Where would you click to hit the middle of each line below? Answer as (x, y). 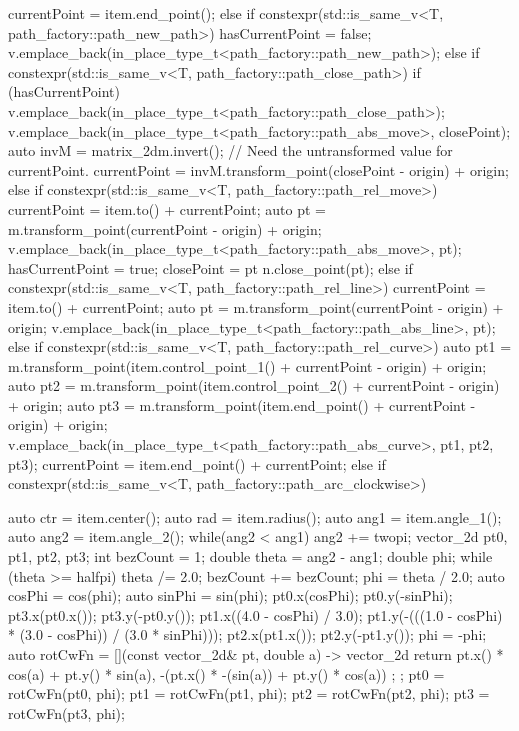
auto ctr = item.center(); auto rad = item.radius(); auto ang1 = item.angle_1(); (255, 516)
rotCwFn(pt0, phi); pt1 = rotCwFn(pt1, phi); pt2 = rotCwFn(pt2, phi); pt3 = (249, 693)
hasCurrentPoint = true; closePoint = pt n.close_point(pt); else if (210, 267)
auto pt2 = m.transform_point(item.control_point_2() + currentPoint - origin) (254, 385)
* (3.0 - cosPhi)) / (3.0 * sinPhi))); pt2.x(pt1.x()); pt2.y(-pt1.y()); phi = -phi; (247, 634)
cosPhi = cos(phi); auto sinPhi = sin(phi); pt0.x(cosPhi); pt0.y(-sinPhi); (230, 595)
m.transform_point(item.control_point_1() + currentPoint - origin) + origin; (247, 365)
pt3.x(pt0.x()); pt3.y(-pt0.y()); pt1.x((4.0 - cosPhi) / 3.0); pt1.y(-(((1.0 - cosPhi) (255, 614)
